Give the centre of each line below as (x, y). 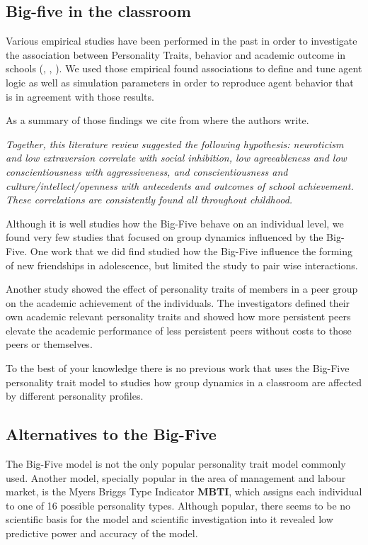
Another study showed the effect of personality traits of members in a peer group (182, 289)
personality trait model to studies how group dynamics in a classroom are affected (184, 382)
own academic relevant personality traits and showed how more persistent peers (178, 316)
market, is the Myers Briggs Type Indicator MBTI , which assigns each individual (184, 491)
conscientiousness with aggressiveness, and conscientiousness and (147, 171)
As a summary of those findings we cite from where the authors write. (157, 120)
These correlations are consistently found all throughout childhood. (149, 200)
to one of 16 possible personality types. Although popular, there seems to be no (178, 505)
